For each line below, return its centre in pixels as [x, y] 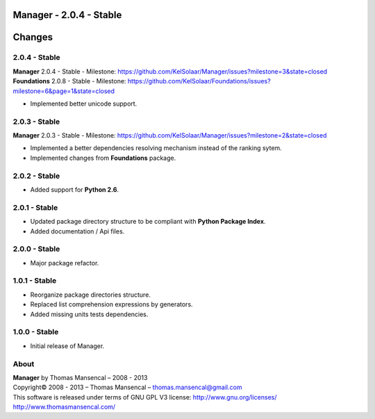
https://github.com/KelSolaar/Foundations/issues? [199, 81]
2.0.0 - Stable [36, 249]
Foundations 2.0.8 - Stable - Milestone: [69, 81]
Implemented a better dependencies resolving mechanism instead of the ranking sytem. [156, 148]
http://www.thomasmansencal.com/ [64, 407]
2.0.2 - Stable [36, 176]
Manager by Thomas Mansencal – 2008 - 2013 [80, 377]
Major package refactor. [65, 263]
